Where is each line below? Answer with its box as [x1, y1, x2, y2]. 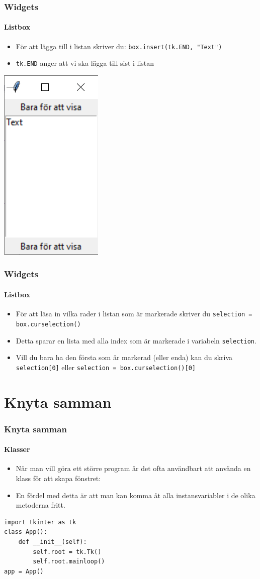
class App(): [4, 528, 47, 536]
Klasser [4, 444, 30, 454]
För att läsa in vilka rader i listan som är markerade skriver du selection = [16, 308, 252, 319]
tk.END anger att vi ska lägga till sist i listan [16, 58, 154, 68]
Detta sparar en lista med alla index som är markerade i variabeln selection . [16, 335, 256, 345]
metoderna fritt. [16, 500, 65, 510]
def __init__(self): [18, 538, 87, 545]
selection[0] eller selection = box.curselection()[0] [16, 362, 196, 372]
